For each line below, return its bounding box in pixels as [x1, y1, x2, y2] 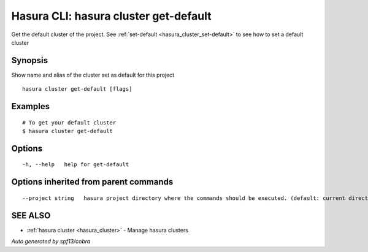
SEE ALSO [11, 210, 51, 221]
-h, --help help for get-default [22, 161, 129, 168]
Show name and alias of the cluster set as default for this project [11, 71, 175, 78]
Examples [11, 101, 50, 112]
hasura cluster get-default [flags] [22, 86, 132, 93]
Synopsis [11, 55, 48, 66]
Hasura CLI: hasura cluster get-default [11, 9, 212, 23]
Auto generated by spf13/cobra [11, 238, 91, 245]
